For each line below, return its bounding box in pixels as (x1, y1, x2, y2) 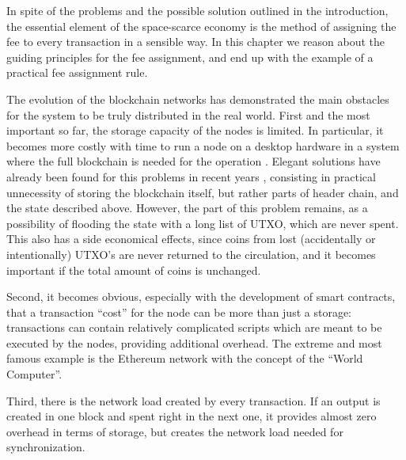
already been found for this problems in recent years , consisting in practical (6, 168, 376, 184)
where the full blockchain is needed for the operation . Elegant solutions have (6, 153, 381, 169)
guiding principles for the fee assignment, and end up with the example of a (6, 48, 374, 65)
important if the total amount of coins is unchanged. (6, 261, 261, 278)
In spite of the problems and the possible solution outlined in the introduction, (6, 2, 389, 18)
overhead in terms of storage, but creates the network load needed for (6, 423, 343, 439)
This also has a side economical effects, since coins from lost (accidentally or (6, 230, 376, 247)
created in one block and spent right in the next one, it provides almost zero (6, 408, 377, 424)
